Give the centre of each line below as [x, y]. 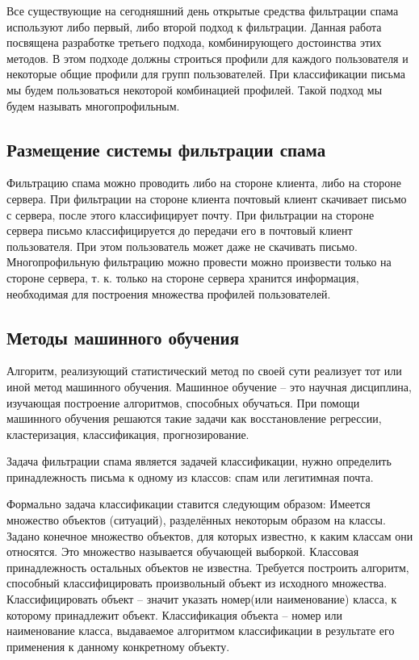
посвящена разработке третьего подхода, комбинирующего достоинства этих [194, 42]
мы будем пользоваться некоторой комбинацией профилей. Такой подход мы [195, 89]
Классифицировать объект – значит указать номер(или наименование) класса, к [202, 599]
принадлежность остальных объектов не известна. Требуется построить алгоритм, [208, 567]
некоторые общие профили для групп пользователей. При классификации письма [206, 74]
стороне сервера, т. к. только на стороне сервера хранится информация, [183, 277]
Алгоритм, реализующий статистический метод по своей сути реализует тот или [204, 371]
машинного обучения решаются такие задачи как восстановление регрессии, [194, 418]
